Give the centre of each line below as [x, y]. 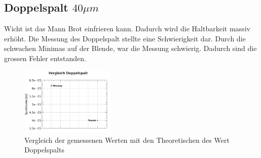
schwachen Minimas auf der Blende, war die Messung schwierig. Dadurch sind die [130, 48]
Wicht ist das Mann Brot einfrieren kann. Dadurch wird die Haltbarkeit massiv [127, 29]
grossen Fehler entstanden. [45, 58]
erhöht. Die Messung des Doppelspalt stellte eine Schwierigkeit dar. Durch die [125, 38]
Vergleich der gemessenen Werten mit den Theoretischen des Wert [127, 140]
